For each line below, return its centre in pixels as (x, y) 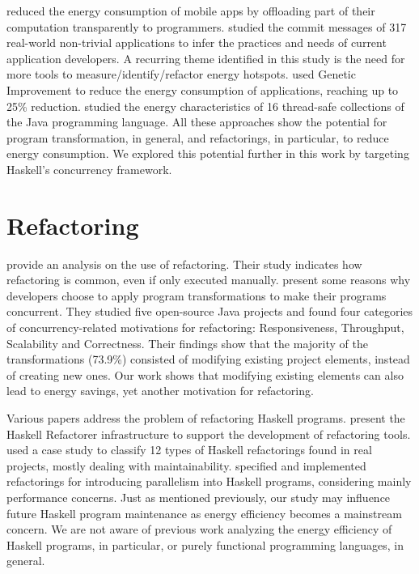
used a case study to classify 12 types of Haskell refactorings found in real (189, 450)
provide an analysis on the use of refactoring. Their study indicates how (184, 264)
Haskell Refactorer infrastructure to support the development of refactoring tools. (209, 434)
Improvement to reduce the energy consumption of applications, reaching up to (203, 89)
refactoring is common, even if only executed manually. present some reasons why (209, 280)
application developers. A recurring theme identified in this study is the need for (206, 58)
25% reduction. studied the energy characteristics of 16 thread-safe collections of (205, 106)
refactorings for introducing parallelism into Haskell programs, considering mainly (209, 481)
